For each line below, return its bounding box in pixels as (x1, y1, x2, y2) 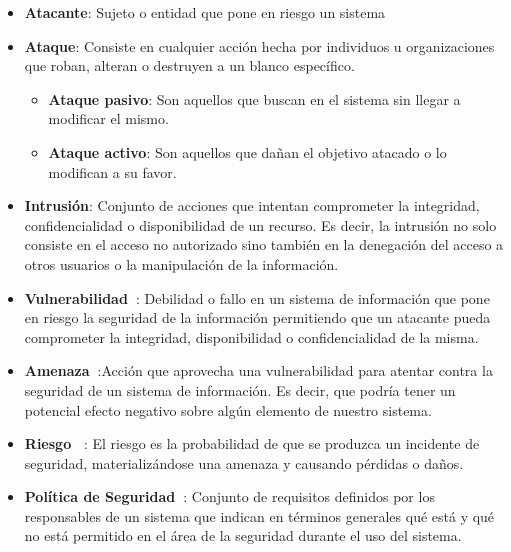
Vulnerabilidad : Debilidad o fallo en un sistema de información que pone (24, 287, 490, 308)
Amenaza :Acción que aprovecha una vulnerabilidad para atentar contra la (24, 360, 493, 381)
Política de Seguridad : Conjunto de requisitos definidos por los (24, 486, 435, 507)
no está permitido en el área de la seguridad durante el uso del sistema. (24, 525, 462, 546)
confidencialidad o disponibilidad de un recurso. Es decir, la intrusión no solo (24, 214, 497, 235)
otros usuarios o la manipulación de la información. (24, 253, 339, 274)
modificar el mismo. (48, 108, 169, 129)
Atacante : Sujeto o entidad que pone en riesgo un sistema (24, 2, 386, 22)
